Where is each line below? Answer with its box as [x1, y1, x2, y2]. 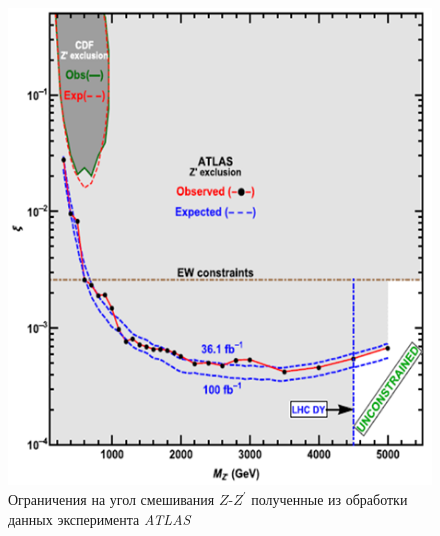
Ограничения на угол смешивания [8, 489, 215, 510]
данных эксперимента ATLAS [8, 508, 191, 529]
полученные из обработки [251, 489, 408, 510]
